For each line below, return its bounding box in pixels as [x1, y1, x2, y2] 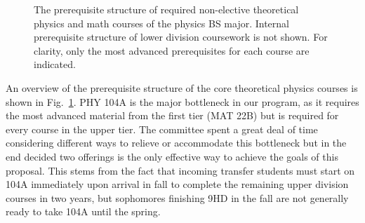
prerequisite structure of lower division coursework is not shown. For [34, 29, 328, 44]
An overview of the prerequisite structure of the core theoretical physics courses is [6, 80, 358, 95]
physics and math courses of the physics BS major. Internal [34, 15, 289, 30]
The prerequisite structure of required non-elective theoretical [34, 2, 299, 16]
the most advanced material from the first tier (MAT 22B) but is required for [6, 108, 339, 123]
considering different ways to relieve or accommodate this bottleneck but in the [6, 135, 347, 150]
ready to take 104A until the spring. [6, 204, 161, 219]
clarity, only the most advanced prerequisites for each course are [34, 43, 310, 58]
